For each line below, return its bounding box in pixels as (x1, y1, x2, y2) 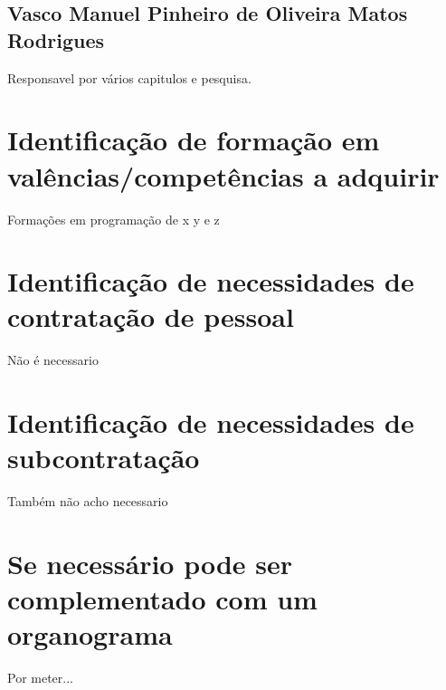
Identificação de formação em (7, 121, 380, 158)
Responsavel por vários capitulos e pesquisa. (7, 68, 251, 87)
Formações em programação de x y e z (7, 209, 220, 228)
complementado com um (7, 580, 318, 618)
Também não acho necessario (7, 492, 168, 511)
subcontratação (7, 439, 200, 476)
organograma (7, 616, 173, 653)
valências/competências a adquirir (7, 157, 440, 194)
